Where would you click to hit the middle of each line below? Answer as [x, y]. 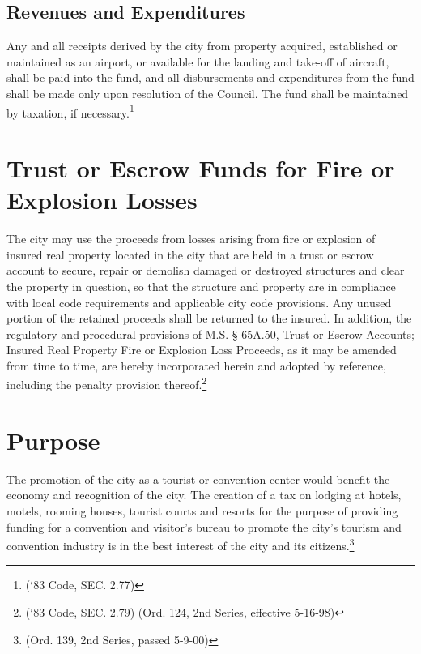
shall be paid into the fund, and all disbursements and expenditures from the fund [210, 77]
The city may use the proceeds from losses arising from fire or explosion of [191, 239]
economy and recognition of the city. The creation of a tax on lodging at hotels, [204, 495]
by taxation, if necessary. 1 [70, 111]
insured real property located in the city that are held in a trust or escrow [190, 254]
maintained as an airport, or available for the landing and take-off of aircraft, [198, 61]
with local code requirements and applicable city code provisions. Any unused [199, 302]
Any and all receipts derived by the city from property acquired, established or [202, 46]
